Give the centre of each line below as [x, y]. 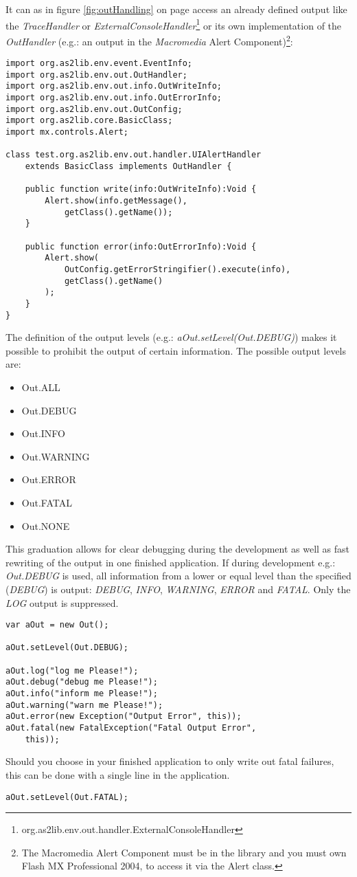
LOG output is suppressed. [62, 602]
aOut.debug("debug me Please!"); [82, 682]
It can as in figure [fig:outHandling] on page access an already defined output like [176, 9]
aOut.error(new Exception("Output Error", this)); [124, 717]
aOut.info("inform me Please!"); [82, 694]
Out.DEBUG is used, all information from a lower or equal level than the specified [178, 576]
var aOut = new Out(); [57, 625]
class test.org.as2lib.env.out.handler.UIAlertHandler [134, 155]
